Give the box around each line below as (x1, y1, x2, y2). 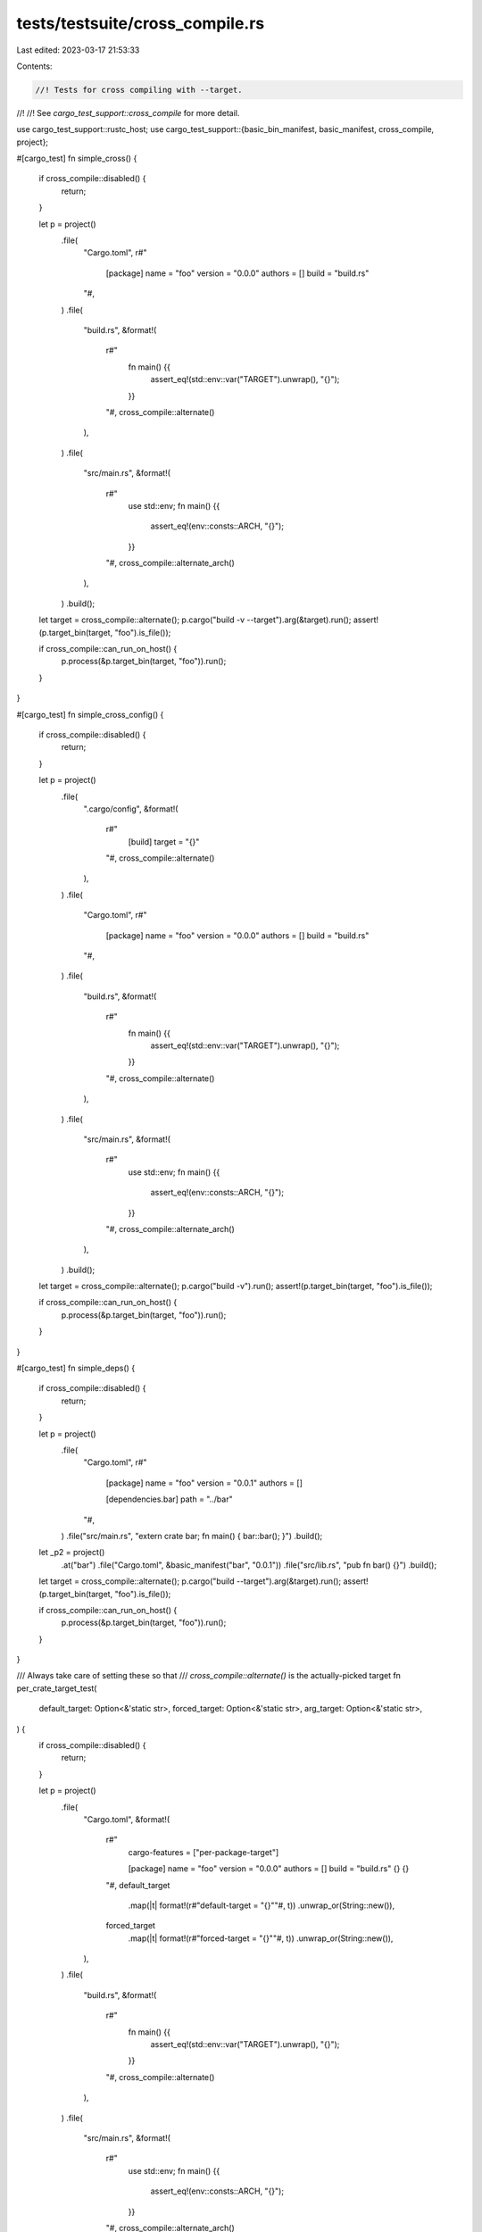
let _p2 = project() (38, 1547, 105, 1558)
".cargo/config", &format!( (83, 804, 179, 814)
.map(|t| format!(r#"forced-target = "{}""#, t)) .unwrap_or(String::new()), (128, 1933, 394, 1944)
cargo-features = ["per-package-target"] (128, 1846, 279, 1857)
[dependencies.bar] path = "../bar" (105, 1494, 233, 1504)
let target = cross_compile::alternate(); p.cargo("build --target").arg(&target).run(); (38, 1576, 342, 1587)
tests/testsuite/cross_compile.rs (16, 13, 265, 33)
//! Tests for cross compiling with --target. (35, 85, 243, 95)
